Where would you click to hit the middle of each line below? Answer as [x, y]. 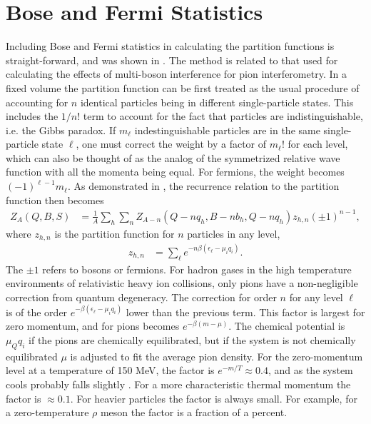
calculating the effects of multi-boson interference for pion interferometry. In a [176, 74]
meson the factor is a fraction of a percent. [194, 412]
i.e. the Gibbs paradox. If [61, 130]
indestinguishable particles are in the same [227, 130]
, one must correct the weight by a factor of [171, 144]
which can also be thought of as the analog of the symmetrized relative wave [173, 157]
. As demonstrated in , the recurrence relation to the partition [203, 186]
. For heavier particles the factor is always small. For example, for [214, 398]
